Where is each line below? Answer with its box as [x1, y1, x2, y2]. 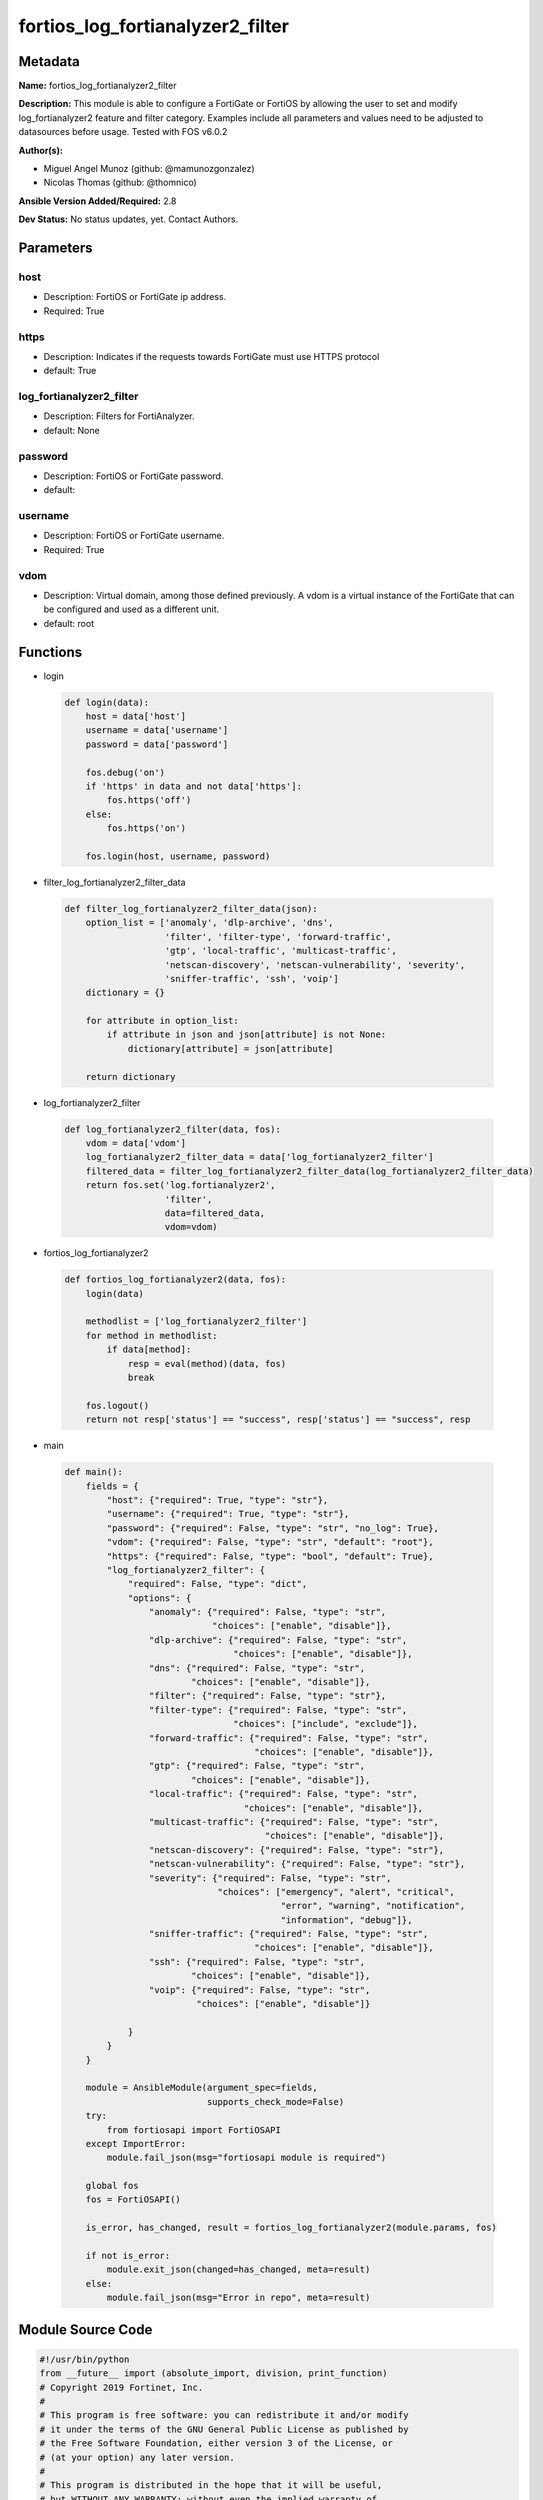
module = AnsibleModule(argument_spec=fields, [85, 2082, 319, 2094]
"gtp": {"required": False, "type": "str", [148, 1760, 366, 1772]
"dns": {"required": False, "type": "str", [148, 1662, 366, 1674]
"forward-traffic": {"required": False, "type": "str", [148, 1732, 429, 1744]
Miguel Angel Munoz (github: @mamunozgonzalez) [43, 163, 255, 175]
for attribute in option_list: [85, 1015, 239, 1027]
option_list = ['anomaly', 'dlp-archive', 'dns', [85, 917, 334, 929]
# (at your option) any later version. [39, 2451, 235, 2463]
